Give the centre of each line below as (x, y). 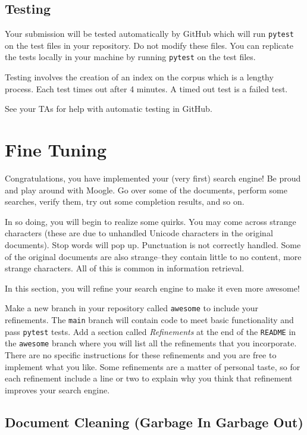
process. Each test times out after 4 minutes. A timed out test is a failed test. (146, 88)
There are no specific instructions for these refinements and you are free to (141, 354)
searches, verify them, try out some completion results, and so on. (125, 201)
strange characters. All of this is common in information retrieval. (125, 268)
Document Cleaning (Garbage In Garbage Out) (154, 422)
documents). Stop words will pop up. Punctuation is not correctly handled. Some (153, 244)
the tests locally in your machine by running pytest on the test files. (130, 57)
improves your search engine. (57, 389)
